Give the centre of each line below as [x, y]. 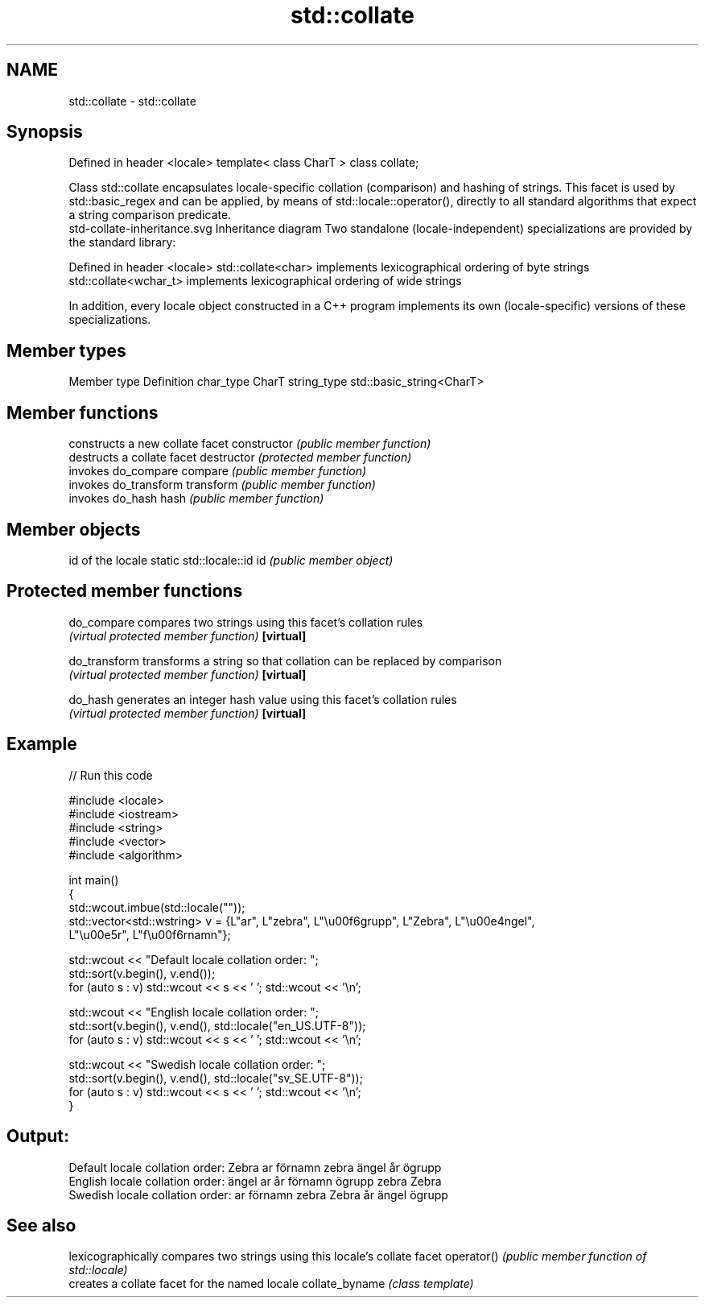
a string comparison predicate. [150, 215]
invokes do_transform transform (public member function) [222, 485]
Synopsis [45, 132]
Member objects [74, 529]
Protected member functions [125, 591]
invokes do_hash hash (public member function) [196, 499]
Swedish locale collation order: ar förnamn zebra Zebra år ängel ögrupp [258, 1194]
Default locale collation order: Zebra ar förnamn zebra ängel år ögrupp [255, 1167]
